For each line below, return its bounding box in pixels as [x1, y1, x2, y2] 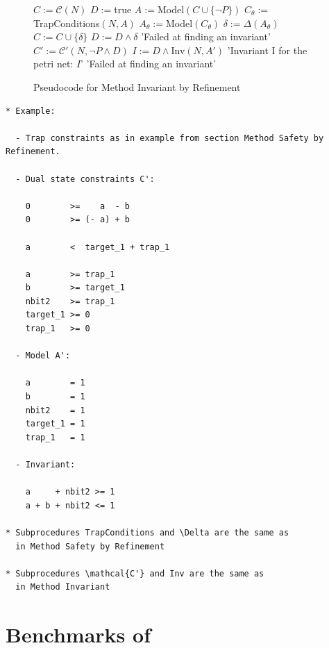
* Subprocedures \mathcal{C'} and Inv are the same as [6, 568, 264, 579]
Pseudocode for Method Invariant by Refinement [33, 79, 241, 94]
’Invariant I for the [227, 42, 307, 57]
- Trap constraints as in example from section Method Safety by [15, 133, 324, 143]
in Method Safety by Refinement [15, 541, 165, 551]
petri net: [33, 56, 74, 71]
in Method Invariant [15, 582, 110, 592]
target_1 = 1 [25, 419, 85, 429]
